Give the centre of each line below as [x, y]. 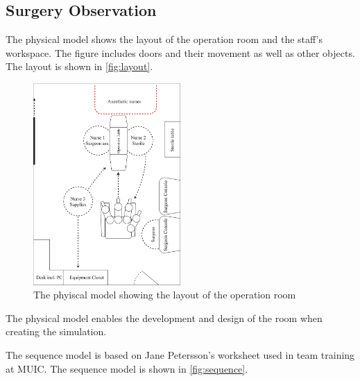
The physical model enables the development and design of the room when [164, 317]
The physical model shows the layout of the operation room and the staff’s [164, 39]
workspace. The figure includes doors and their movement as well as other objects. [180, 52]
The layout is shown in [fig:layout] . [79, 66]
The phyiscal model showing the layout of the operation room [165, 295]
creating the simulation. [56, 331]
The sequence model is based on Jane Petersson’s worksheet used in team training [180, 354]
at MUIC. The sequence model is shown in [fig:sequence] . [127, 368]
